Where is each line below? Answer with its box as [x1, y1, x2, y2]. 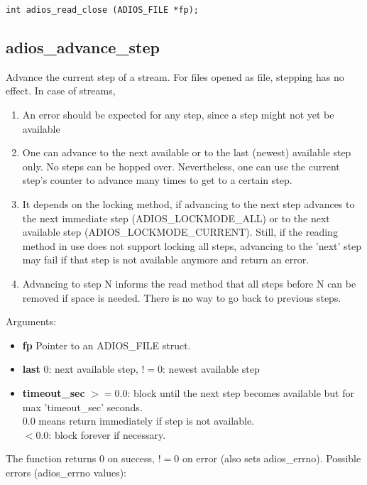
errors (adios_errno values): [6, 464, 126, 479]
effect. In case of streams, [6, 83, 116, 98]
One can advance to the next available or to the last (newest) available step [22, 145, 351, 160]
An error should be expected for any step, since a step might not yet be [22, 107, 334, 122]
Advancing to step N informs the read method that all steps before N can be [22, 276, 356, 290]
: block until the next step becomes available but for [127, 385, 354, 400]
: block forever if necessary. [48, 427, 166, 442]
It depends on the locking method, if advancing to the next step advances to [22, 197, 355, 212]
